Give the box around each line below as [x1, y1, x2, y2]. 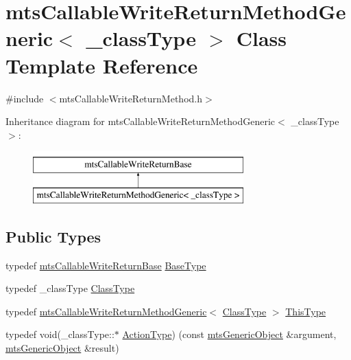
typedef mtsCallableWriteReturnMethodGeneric [5, 304, 207, 318]
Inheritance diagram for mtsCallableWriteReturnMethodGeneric [5, 114, 276, 128]
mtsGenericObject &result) [5, 341, 119, 355]
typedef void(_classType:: [5, 327, 114, 341]
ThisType [285, 304, 326, 318]
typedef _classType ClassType [5, 281, 135, 295]
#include [5, 91, 44, 105]
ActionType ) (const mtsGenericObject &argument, [122, 327, 337, 341]
